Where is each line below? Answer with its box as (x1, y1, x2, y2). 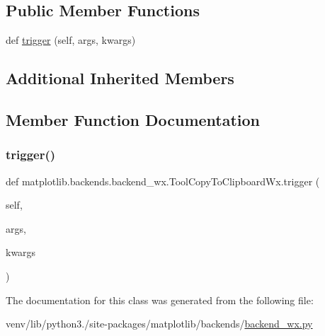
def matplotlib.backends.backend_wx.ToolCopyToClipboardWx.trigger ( (6, 173, 320, 188)
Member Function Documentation (6, 108, 261, 130)
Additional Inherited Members (6, 67, 234, 89)
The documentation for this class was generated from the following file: (6, 292, 314, 307)
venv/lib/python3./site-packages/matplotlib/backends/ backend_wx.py (6, 316, 313, 331)
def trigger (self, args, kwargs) (6, 33, 136, 47)
